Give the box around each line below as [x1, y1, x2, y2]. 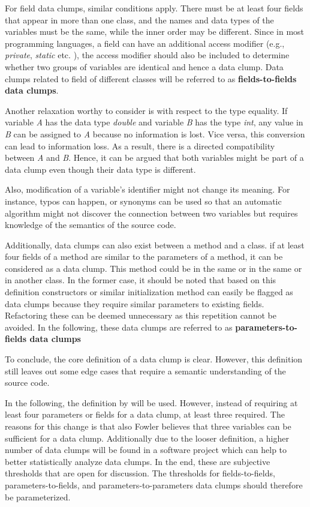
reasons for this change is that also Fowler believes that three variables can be [5, 420, 291, 432]
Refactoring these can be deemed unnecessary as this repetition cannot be [5, 309, 276, 322]
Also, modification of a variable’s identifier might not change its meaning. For [5, 183, 290, 196]
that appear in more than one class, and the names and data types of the [5, 13, 274, 26]
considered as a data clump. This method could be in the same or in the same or [5, 262, 302, 274]
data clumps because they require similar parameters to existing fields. [5, 297, 264, 310]
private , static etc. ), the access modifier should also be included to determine [5, 49, 290, 61]
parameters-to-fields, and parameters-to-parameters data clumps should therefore [5, 478, 303, 491]
